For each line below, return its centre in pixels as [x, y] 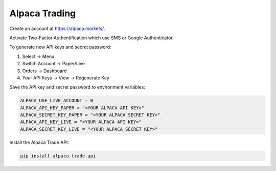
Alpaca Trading [43, 13]
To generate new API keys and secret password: [60, 47]
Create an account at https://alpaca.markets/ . [57, 28]
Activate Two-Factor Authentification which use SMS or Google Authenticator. [91, 38]
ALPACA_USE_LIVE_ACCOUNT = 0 [57, 101]
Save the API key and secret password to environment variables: [77, 87]
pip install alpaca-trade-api [58, 156]
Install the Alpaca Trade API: [39, 142]
